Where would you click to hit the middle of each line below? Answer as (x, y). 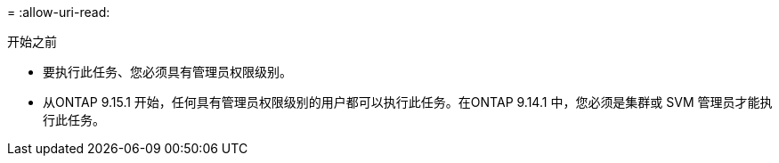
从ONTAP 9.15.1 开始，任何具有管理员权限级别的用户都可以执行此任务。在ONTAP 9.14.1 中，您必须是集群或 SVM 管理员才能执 (408, 102)
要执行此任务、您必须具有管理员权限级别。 (167, 72)
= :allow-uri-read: (59, 12)
